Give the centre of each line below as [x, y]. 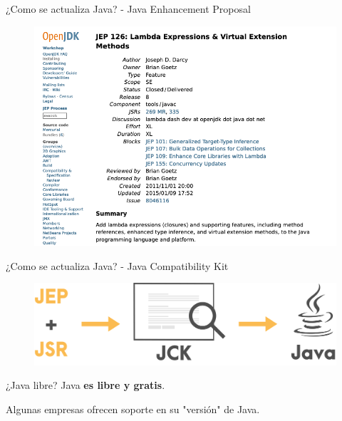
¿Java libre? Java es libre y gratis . [85, 385]
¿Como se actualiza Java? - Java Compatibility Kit [117, 265]
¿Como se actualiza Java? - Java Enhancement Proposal [128, 9]
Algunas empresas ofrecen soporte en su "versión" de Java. [133, 409]
